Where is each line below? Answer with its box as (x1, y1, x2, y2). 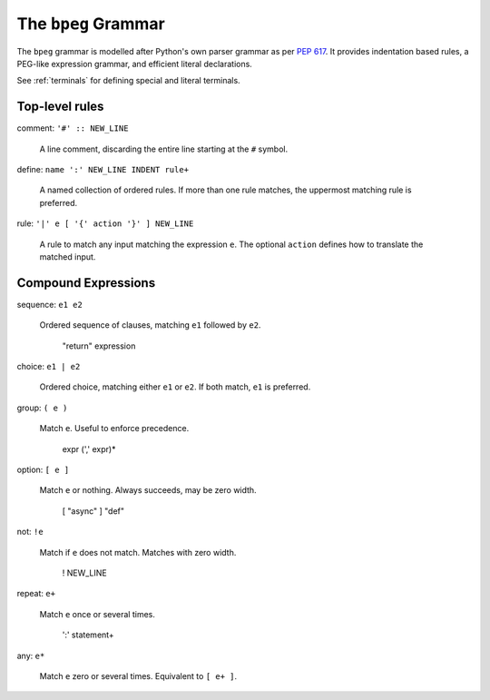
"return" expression (62, 340, 136, 351)
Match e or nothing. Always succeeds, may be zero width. (39, 485, 258, 496)
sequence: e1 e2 (16, 299, 83, 310)
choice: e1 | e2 (16, 361, 81, 372)
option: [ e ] (16, 464, 70, 475)
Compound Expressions (16, 275, 156, 291)
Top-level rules (16, 99, 104, 114)
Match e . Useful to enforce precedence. (39, 423, 190, 434)
